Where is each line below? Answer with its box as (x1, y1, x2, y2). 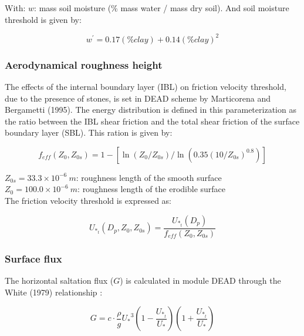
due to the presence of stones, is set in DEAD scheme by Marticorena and (5, 92, 271, 104)
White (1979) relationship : (5, 285, 103, 298)
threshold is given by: (5, 13, 82, 25)
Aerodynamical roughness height (5, 57, 163, 72)
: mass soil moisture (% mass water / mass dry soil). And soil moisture (34, 2, 289, 14)
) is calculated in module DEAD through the (120, 274, 281, 286)
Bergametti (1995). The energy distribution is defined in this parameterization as (5, 103, 296, 116)
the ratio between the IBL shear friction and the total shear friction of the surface (5, 115, 300, 127)
